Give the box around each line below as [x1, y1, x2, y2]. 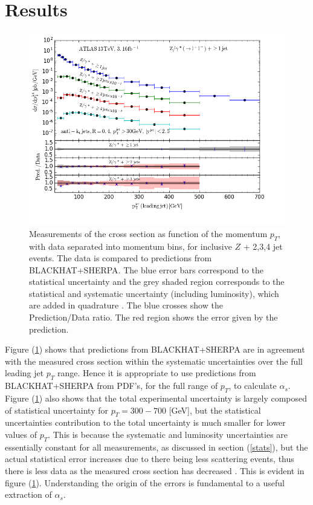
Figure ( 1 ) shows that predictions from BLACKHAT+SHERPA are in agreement [5, 343, 305, 356]
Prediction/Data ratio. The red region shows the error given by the [29, 311, 278, 324]
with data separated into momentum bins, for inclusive [29, 239, 232, 252]
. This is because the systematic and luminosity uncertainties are [48, 428, 288, 441]
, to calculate [228, 379, 277, 392]
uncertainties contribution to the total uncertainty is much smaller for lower [5, 416, 286, 429]
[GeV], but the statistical [169, 403, 261, 416]
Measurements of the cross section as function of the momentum [29, 227, 268, 239]
